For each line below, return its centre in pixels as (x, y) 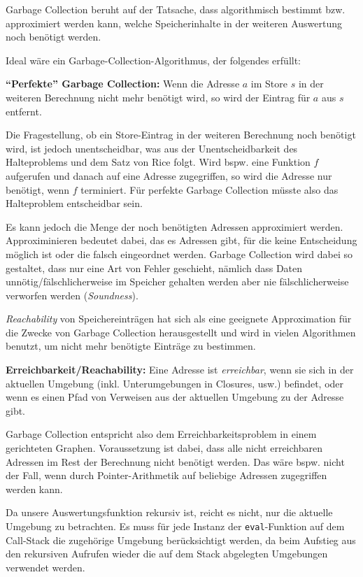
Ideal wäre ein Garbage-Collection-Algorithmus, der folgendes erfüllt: (154, 60)
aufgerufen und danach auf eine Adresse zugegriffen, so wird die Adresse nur (169, 175)
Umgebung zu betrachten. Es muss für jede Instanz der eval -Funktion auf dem (175, 526)
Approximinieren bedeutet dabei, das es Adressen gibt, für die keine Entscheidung (181, 240)
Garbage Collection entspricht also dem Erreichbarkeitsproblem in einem (161, 434)
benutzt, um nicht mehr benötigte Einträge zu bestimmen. (131, 346)
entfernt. (24, 111)
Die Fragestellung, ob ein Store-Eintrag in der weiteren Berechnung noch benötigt (181, 135)
